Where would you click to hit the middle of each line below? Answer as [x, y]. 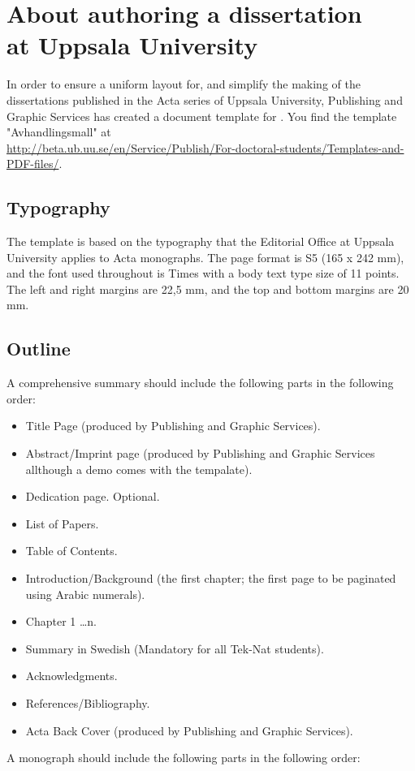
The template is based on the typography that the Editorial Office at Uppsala [201, 241]
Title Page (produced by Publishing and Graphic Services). [173, 426]
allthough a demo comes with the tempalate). [139, 469]
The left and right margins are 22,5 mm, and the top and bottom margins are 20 [208, 289]
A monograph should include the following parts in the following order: [184, 758]
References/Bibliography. [88, 702]
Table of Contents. [71, 551]
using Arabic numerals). [85, 594]
